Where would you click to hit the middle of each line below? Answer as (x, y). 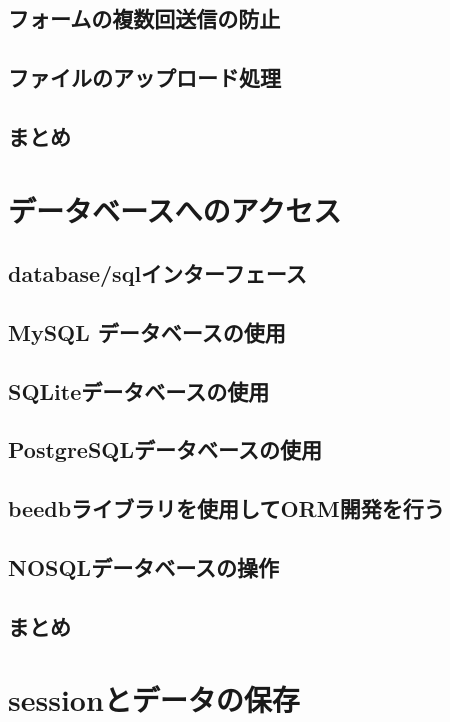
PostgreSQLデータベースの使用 (165, 449)
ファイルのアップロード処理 (144, 77)
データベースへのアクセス (175, 209)
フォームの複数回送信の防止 (144, 18)
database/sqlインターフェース (157, 273)
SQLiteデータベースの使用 (139, 390)
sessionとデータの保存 (154, 699)
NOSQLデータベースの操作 (144, 567)
